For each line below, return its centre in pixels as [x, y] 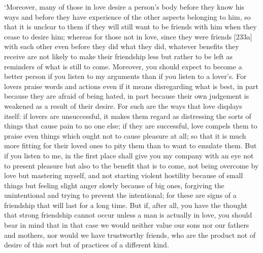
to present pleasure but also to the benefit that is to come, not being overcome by [131, 165]
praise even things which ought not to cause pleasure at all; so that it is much [125, 135]
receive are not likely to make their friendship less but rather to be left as [119, 56]
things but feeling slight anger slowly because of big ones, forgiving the [114, 185]
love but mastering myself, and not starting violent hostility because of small [124, 175]
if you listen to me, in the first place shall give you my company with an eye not [129, 155]
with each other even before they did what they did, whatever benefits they [122, 46]
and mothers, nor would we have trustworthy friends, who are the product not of [130, 235]
